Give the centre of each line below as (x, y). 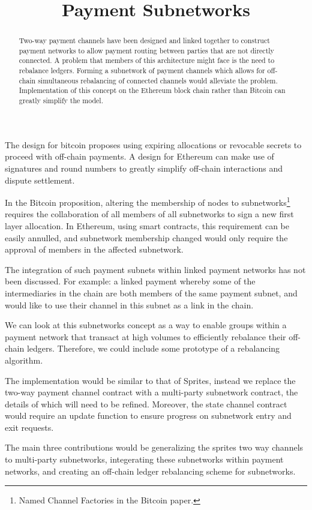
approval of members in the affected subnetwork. (94, 249)
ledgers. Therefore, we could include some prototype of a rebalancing (153, 348)
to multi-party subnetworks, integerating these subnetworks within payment (144, 459)
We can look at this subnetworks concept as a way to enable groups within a (146, 325)
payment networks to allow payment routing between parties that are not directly (146, 50)
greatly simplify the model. (61, 100)
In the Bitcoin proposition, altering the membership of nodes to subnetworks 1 (148, 201)
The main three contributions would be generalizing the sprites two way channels (154, 447)
